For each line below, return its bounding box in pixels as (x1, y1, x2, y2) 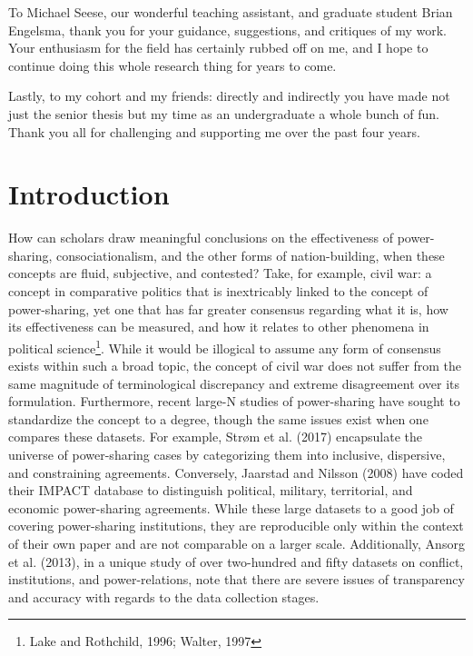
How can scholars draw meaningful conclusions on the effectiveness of (8, 228, 393, 247)
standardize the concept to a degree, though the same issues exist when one (8, 409, 429, 428)
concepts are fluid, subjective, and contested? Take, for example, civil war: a (8, 263, 432, 283)
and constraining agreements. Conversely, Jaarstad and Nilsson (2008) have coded (8, 462, 464, 482)
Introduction (8, 175, 170, 213)
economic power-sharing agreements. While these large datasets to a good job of (8, 498, 454, 517)
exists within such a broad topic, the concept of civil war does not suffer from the (8, 356, 462, 375)
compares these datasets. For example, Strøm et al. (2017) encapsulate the (8, 427, 423, 446)
